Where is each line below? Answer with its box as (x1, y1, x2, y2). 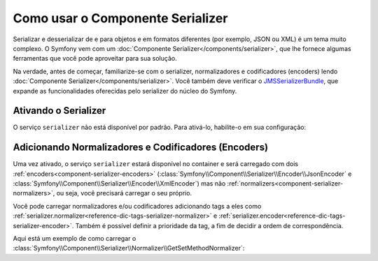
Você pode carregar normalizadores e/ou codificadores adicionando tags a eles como (13, 202, 262, 210)
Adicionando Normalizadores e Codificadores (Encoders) (13, 142, 269, 154)
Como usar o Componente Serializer (13, 10, 228, 26)
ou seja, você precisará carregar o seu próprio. (56, 189, 192, 197)
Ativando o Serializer (13, 105, 106, 117)
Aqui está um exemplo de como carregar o (13, 234, 136, 243)
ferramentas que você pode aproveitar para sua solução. (13, 54, 178, 63)
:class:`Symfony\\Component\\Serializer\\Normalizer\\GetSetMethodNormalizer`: (13, 244, 245, 253)
